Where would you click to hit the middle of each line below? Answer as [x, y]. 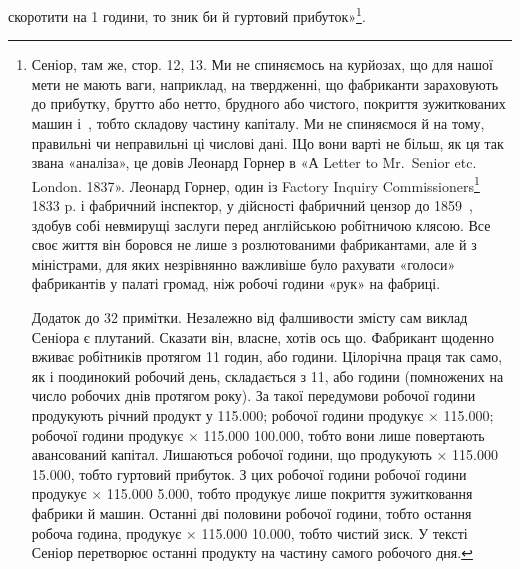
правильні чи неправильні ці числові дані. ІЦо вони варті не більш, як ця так [267, 142]
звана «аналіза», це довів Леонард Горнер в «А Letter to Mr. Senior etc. [254, 162]
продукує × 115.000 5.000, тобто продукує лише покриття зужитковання [252, 493]
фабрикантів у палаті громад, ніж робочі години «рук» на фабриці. [236, 283]
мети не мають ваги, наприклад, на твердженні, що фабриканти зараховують [265, 83]
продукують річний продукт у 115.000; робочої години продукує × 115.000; [262, 415]
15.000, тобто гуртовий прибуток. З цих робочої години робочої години [249, 473]
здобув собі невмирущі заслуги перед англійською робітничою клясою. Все [261, 224]
